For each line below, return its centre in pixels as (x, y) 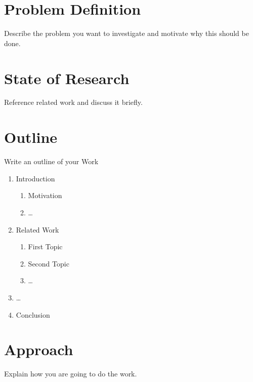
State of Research (67, 78)
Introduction (35, 178)
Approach (39, 349)
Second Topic (49, 263)
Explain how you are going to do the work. (71, 374)
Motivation (45, 195)
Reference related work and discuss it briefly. (73, 102)
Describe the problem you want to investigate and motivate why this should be (126, 33)
